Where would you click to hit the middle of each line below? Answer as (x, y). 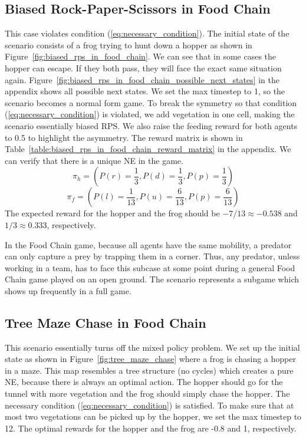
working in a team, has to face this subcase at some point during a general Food (150, 267)
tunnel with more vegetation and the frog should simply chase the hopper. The (147, 393)
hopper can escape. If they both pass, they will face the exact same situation (143, 67)
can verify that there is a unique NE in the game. (94, 160)
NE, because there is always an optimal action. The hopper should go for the (144, 382)
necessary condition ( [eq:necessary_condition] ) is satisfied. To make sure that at (149, 405)
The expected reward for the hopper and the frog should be (112, 213)
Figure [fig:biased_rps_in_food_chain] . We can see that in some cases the (141, 56)
